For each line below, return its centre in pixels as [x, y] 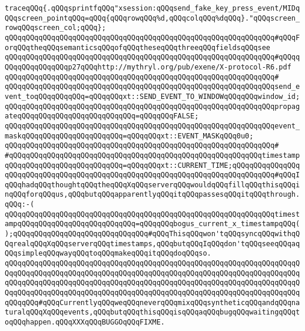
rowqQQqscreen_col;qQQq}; [55, 28]
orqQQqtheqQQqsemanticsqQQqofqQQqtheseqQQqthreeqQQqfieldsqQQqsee [138, 47]
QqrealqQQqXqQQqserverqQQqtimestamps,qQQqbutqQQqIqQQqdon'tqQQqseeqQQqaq [152, 244]
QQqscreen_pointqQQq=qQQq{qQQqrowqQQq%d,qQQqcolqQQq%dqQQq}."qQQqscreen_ [152, 18]
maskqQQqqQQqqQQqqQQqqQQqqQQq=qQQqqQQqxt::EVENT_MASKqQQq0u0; [129, 136]
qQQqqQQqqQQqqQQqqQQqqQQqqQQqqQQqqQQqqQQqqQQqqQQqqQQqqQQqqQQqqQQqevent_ [152, 126]
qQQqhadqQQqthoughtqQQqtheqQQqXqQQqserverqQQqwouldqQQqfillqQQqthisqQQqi [152, 185]
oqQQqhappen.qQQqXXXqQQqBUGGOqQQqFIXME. [85, 322]
